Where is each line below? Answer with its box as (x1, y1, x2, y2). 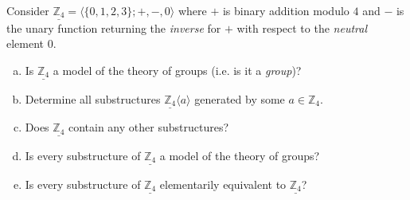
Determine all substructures (25, 90, 161, 107)
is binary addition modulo (222, 2, 349, 18)
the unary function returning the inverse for (6, 19, 221, 36)
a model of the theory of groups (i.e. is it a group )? (53, 61, 302, 78)
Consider (6, 2, 49, 18)
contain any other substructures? (68, 119, 228, 135)
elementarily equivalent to (159, 175, 287, 192)
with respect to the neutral (236, 19, 367, 36)
